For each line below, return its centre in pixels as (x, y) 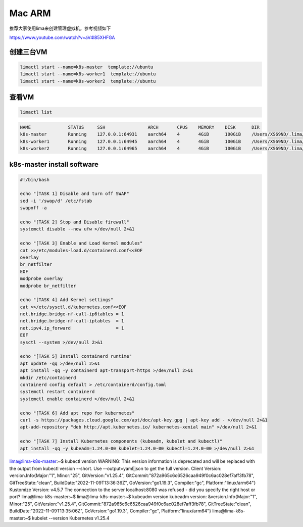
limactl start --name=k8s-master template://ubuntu (87, 67)
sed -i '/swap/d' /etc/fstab (56, 201)
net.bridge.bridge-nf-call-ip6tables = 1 (72, 314)
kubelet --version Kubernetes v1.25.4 (71, 518)
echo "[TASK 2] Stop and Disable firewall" (75, 222)
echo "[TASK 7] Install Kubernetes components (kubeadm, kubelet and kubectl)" (121, 441)
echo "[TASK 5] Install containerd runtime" (76, 356)
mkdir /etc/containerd (48, 377)
